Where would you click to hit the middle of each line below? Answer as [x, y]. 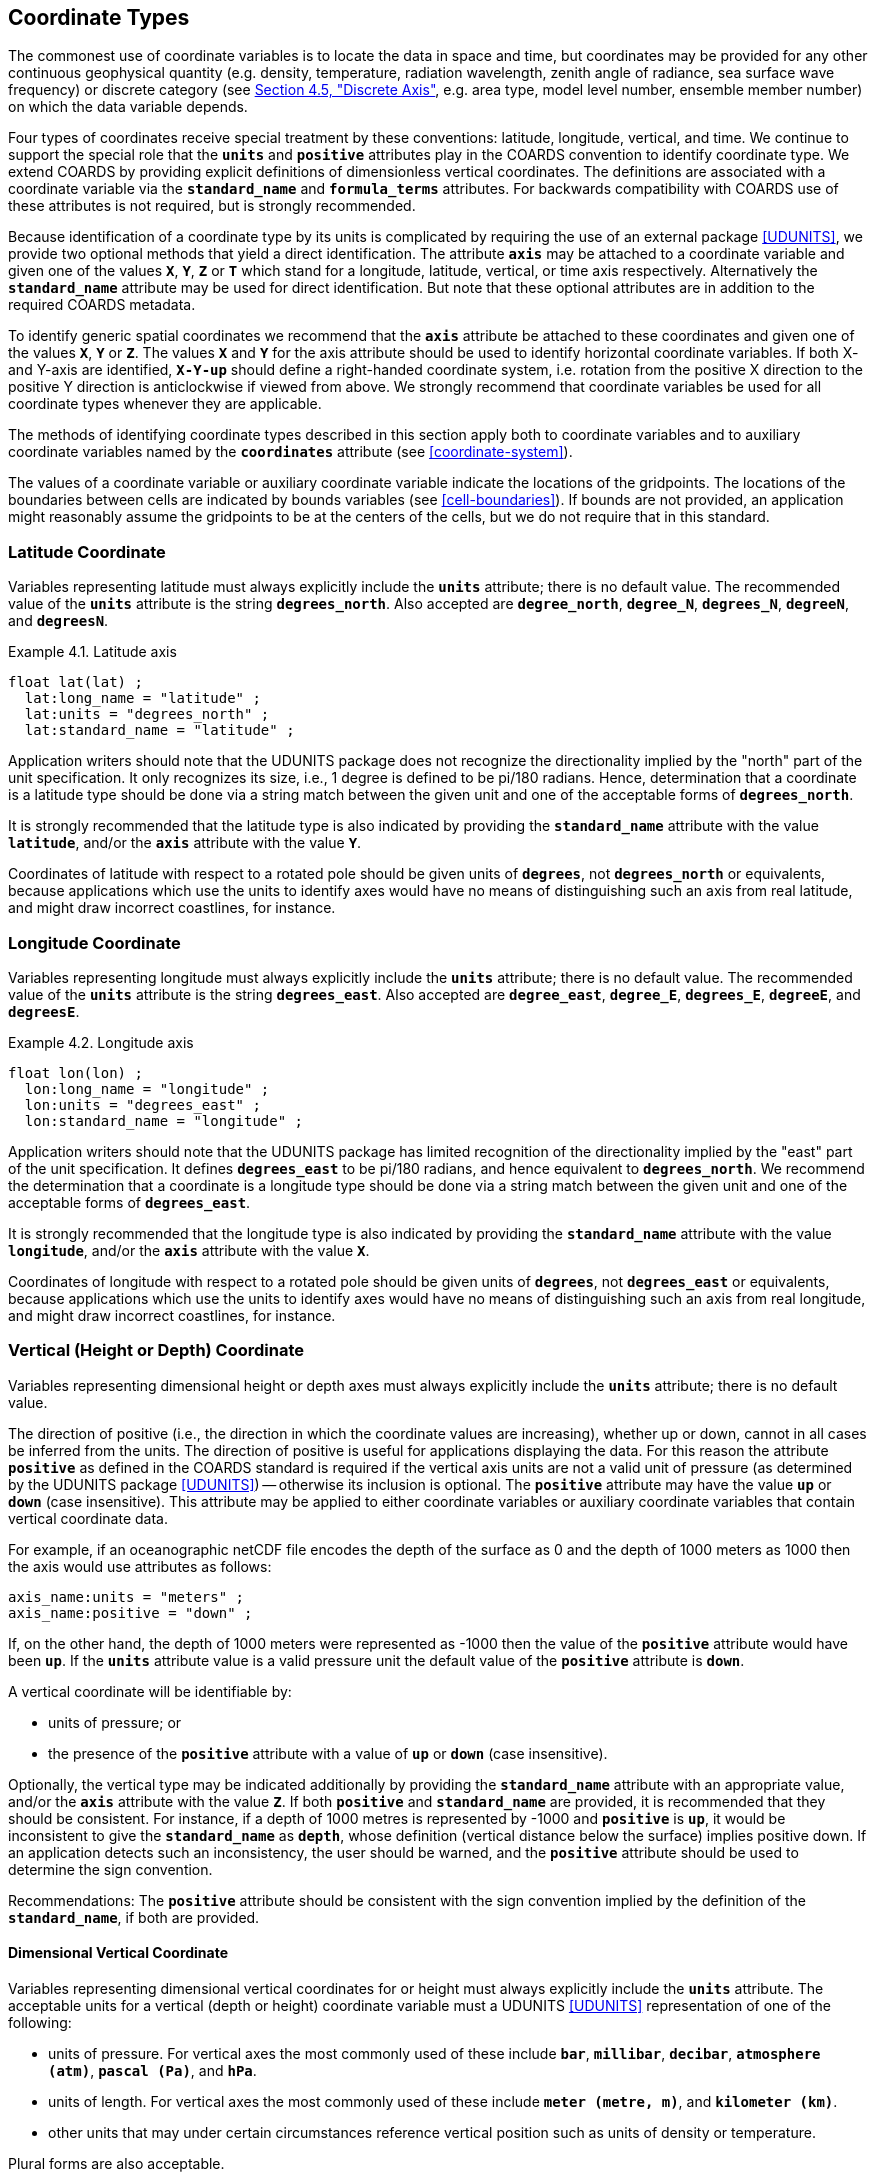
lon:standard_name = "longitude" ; [164, 1120]
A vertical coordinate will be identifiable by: [150, 1691]
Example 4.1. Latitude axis [92, 652]
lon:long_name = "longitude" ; [147, 1088]
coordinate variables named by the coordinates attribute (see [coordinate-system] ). [290, 452]
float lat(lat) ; [75, 682]
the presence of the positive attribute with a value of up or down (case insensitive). [328, 1753]
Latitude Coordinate [87, 551]
